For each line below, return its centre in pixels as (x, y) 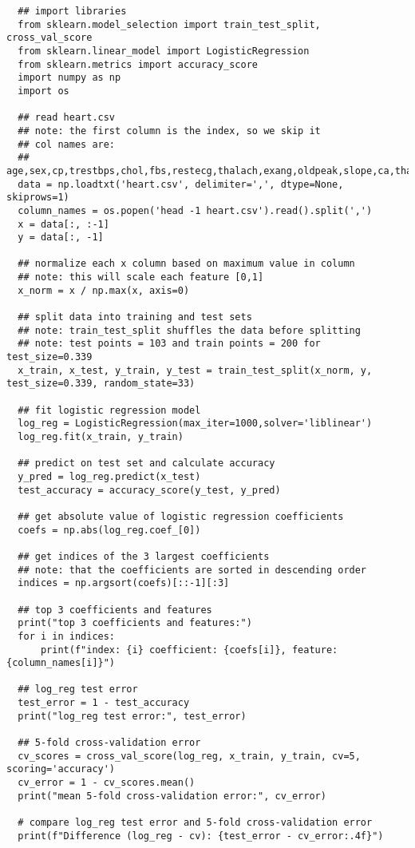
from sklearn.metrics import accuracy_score (138, 64)
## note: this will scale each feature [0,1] (141, 277)
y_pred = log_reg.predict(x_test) (109, 476)
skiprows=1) (38, 198)
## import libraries (72, 11)
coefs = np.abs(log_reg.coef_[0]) (109, 530)
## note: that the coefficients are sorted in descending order (192, 570)
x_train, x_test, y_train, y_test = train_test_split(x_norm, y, (195, 370)
